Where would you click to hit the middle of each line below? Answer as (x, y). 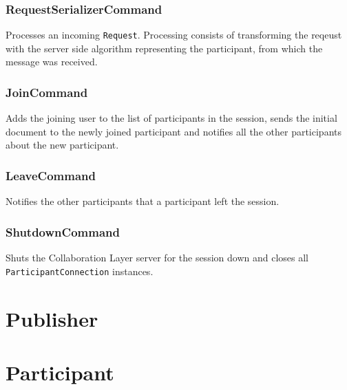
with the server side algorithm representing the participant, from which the (164, 48)
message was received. (52, 62)
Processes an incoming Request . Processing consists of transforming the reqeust (174, 35)
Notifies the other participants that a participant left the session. (143, 201)
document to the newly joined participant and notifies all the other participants (173, 131)
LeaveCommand (51, 175)
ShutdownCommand (63, 231)
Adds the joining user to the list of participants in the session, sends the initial (171, 118)
